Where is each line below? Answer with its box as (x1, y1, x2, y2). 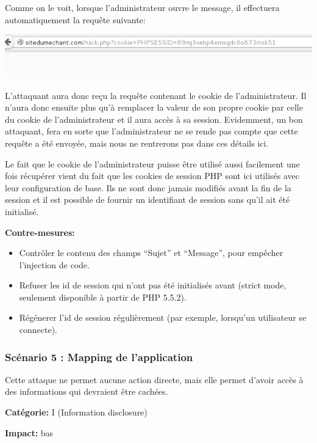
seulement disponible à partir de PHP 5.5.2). (19, 290, 187, 303)
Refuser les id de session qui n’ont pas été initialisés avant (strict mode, (19, 279, 287, 291)
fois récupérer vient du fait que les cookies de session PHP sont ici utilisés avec (5, 169, 299, 182)
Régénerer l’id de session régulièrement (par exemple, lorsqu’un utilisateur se (19, 311, 307, 324)
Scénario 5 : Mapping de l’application (5, 349, 193, 364)
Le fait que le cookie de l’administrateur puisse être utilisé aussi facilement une (5, 157, 300, 170)
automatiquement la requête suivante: (5, 13, 146, 26)
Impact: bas (5, 426, 54, 439)
